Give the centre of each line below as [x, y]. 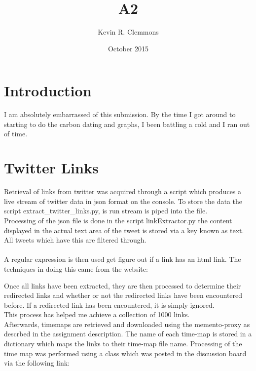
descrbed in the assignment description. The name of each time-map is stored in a [128, 334]
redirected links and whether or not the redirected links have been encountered [123, 295]
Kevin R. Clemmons [128, 32]
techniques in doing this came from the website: [76, 268]
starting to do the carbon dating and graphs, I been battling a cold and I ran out [127, 124]
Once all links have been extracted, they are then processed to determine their [123, 285]
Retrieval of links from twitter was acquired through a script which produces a [123, 191]
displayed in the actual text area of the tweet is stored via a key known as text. [124, 230]
